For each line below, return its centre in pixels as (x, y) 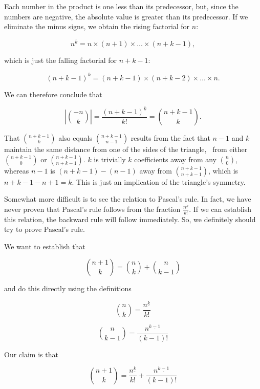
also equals (75, 138)
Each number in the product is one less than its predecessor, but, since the (121, 6)
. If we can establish (220, 209)
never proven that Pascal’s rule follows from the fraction (92, 209)
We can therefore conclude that (53, 94)
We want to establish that (45, 246)
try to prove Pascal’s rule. (45, 229)
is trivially (110, 159)
